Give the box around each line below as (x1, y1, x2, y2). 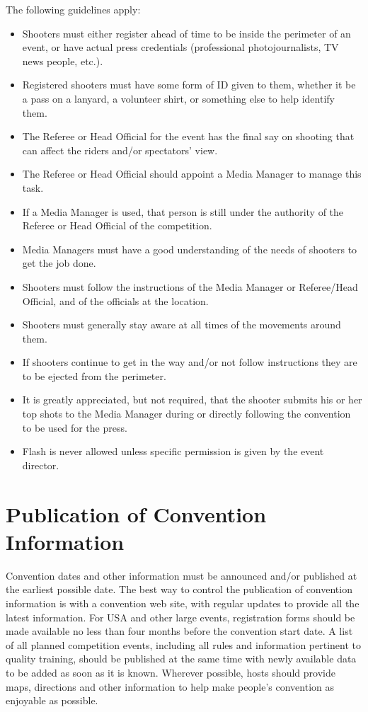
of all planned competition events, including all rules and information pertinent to (6, 637, 362, 652)
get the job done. (22, 255, 96, 270)
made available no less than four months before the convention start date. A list (6, 624, 353, 638)
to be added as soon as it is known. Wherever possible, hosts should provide (6, 665, 335, 679)
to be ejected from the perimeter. (22, 368, 166, 383)
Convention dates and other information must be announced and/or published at (6, 568, 357, 582)
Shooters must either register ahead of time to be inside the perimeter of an (22, 25, 351, 40)
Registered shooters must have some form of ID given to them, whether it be (22, 77, 356, 92)
